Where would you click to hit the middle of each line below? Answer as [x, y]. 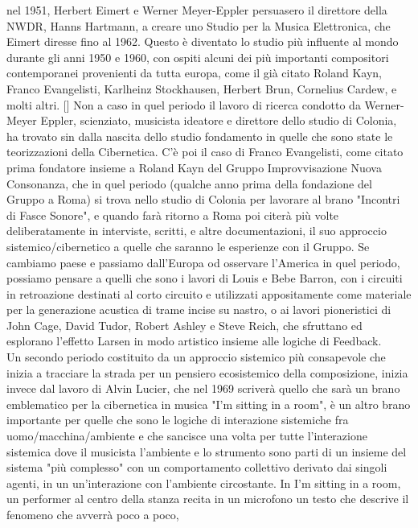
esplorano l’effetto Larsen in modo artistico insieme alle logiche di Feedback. [194, 341]
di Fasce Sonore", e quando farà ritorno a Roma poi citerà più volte [173, 214]
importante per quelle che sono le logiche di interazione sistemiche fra [178, 420]
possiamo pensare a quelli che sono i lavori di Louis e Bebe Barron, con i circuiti [205, 278]
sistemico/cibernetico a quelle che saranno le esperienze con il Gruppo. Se [188, 246]
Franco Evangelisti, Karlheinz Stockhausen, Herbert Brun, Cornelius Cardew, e [202, 88]
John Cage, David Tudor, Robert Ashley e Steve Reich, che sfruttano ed [184, 325]
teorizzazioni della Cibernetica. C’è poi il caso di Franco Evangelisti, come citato [205, 152]
